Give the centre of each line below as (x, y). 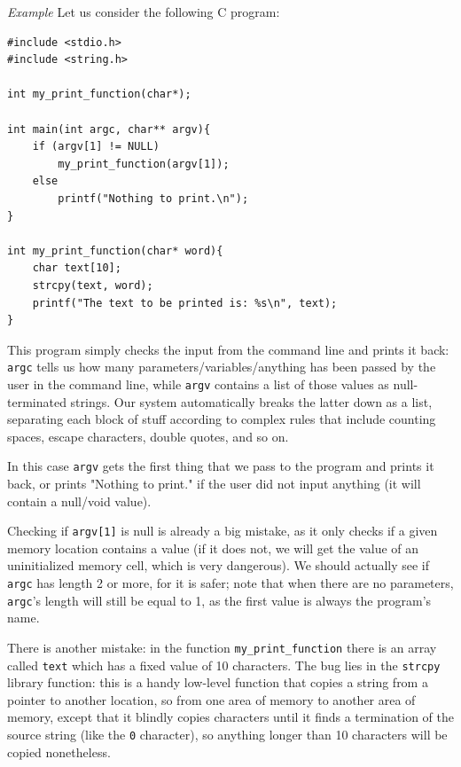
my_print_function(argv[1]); (144, 164)
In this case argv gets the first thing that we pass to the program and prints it (221, 466)
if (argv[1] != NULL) (96, 147)
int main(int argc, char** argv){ (109, 129)
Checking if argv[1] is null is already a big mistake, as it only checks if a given (223, 531)
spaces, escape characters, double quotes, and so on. (148, 436)
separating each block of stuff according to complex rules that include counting (222, 419)
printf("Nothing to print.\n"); (153, 198)
